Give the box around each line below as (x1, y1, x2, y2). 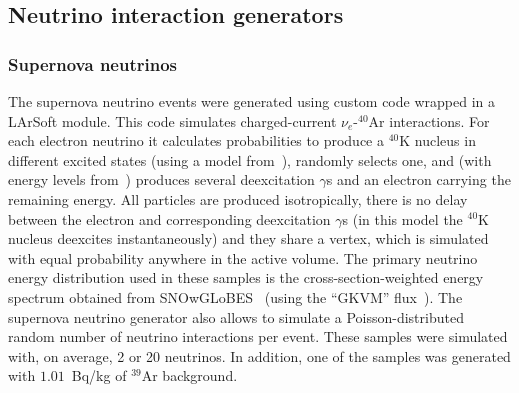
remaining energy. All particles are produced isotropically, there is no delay (8, 188, 468, 209)
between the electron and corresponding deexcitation (8, 208, 331, 229)
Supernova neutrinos (8, 51, 177, 76)
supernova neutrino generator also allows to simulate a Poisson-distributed (8, 306, 464, 327)
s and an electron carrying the (326, 169, 511, 190)
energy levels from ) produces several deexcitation (8, 169, 315, 190)
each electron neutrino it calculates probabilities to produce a (8, 130, 384, 151)
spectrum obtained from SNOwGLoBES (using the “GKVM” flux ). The (8, 286, 463, 307)
